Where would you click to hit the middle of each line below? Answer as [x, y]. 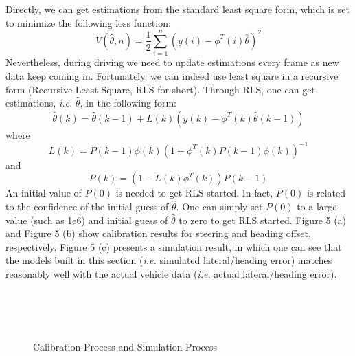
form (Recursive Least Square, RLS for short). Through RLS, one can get [160, 89]
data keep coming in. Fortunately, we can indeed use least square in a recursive [172, 75]
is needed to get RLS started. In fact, [194, 193]
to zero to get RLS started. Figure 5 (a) [263, 220]
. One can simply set [219, 206]
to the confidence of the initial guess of [87, 206]
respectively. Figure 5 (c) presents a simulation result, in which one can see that [174, 246]
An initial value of [44, 193]
